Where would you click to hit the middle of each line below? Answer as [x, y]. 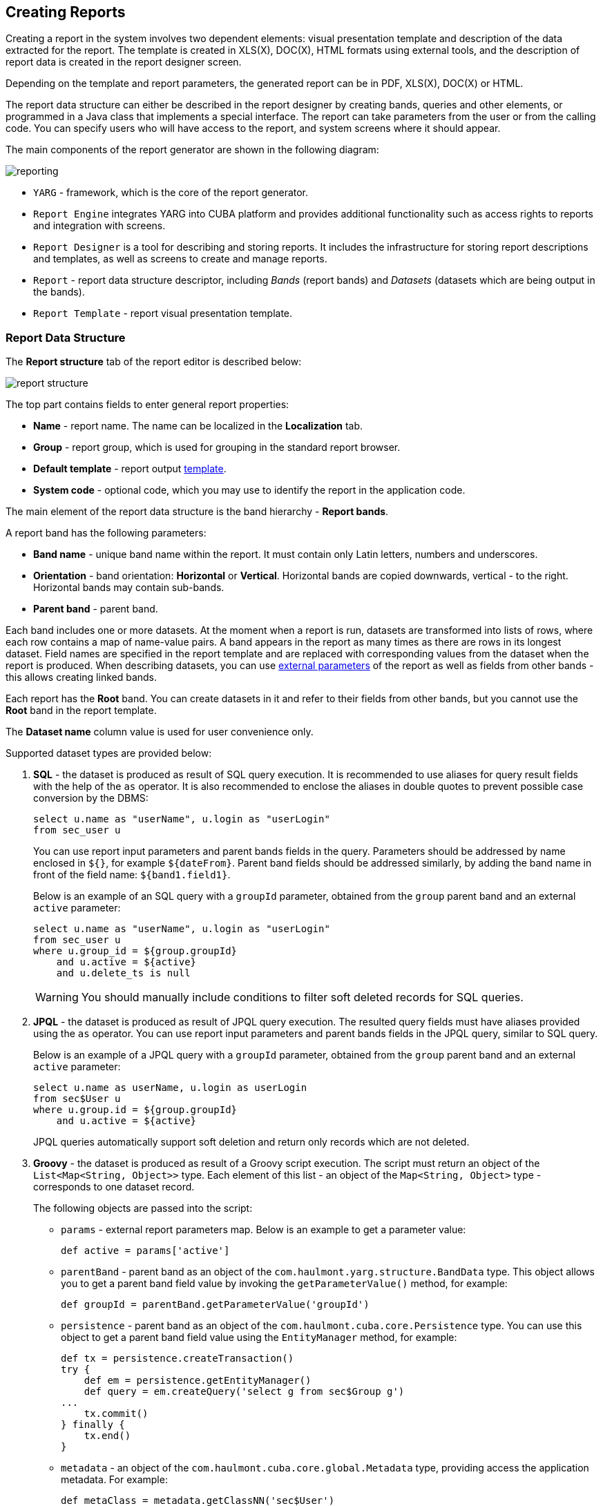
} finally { [93, 1425]
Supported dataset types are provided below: [109, 753]
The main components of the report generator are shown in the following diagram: [192, 150]
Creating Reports [66, 12]
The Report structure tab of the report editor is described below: [154, 362]
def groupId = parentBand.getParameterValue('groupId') [215, 1305]
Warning [57, 997]
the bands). [59, 292]
